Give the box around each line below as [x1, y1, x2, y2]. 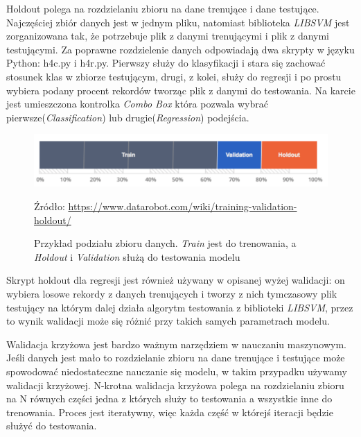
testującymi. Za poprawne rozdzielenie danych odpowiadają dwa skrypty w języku [6, 42, 355, 56]
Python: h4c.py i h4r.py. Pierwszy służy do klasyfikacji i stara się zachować [6, 55, 326, 70]
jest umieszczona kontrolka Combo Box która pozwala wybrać [6, 96, 268, 111]
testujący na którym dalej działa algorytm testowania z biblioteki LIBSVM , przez [6, 300, 353, 314]
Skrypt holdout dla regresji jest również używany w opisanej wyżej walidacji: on [6, 273, 345, 287]
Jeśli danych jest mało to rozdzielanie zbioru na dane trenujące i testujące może [6, 350, 345, 365]
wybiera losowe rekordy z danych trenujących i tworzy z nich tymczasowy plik [6, 286, 337, 301]
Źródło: [34, 199, 65, 214]
